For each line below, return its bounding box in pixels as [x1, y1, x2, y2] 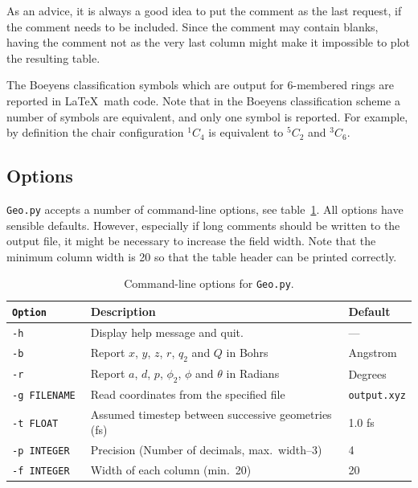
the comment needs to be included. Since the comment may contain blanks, [6, 18, 379, 35]
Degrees [348, 365, 387, 382]
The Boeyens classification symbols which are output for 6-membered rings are [6, 76, 394, 93]
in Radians [226, 364, 280, 381]
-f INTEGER [12, 465, 70, 478]
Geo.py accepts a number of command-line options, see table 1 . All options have [6, 200, 404, 217]
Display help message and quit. [90, 323, 244, 340]
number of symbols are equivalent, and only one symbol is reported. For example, [6, 108, 408, 125]
